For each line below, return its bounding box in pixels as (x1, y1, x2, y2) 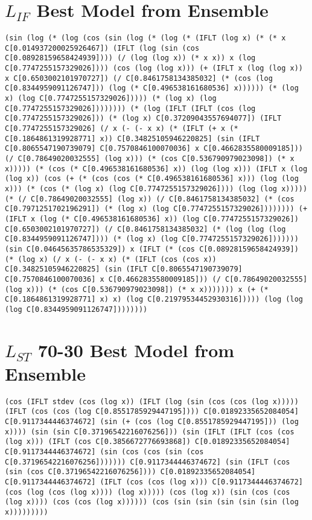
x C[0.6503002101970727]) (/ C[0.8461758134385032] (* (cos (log (5, 74, 273, 83)
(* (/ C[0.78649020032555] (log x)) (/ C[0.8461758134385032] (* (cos (5, 194, 294, 203)
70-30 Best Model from (37, 337, 235, 362)
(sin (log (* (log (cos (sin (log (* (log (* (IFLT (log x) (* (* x (5, 34, 286, 43)
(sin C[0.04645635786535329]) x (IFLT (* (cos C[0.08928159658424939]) (5, 244, 299, 253)
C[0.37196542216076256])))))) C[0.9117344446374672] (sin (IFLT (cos (5, 457, 290, 466)
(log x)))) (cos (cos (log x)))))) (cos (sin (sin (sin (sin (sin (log (5, 498, 299, 507)
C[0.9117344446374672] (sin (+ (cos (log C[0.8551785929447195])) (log (5, 417, 299, 426)
